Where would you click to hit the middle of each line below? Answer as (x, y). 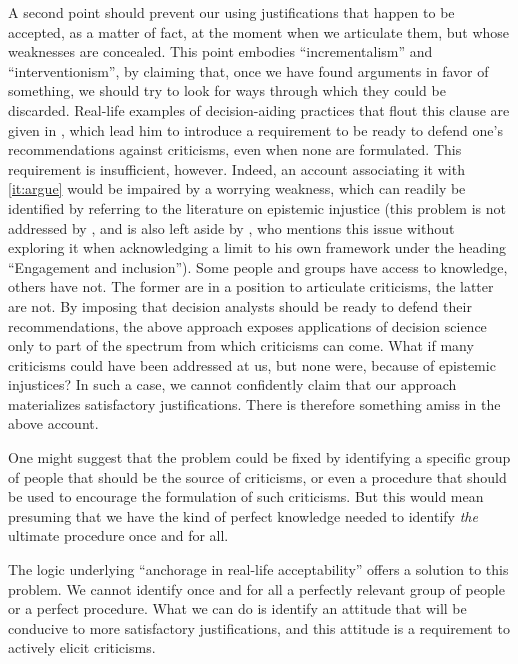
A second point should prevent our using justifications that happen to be (231, 12)
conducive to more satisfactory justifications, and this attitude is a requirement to (259, 627)
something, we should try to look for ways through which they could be (227, 90)
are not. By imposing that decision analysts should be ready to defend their (240, 305)
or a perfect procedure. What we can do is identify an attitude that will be (237, 608)
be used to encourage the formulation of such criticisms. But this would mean (246, 496)
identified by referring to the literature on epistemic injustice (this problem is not (257, 207)
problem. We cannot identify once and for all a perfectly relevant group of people (256, 588)
